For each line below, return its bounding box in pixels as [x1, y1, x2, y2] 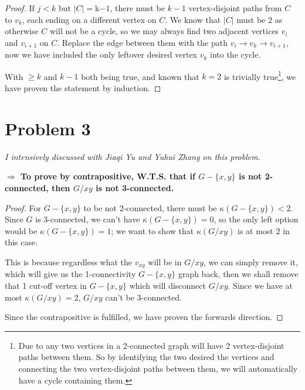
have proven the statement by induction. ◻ [5, 82, 161, 94]
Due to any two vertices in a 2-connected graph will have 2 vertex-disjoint [18, 339, 284, 351]
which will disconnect [129, 279, 206, 291]
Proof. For [5, 201, 42, 214]
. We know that [165, 13, 221, 25]
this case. [5, 236, 38, 248]
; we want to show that [111, 224, 194, 236]
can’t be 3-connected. [105, 291, 182, 303]
